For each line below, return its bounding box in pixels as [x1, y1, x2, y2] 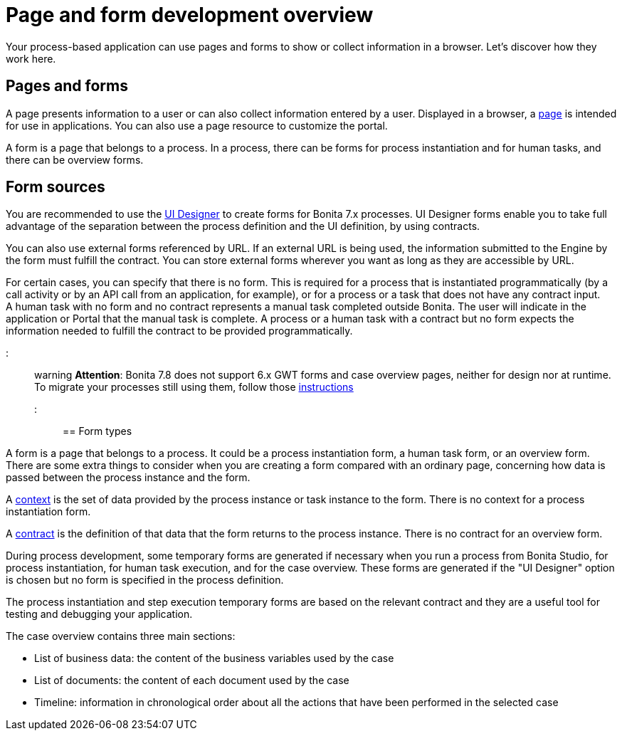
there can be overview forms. [6, 153, 144, 166]
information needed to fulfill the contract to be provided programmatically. [6, 325, 353, 337]
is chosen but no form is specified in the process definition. [6, 574, 284, 587]
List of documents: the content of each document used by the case [34, 674, 349, 687]
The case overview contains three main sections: [6, 630, 236, 643]
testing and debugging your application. [6, 608, 193, 621]
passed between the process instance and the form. [6, 471, 251, 484]
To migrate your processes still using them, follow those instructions [34, 381, 354, 394]
